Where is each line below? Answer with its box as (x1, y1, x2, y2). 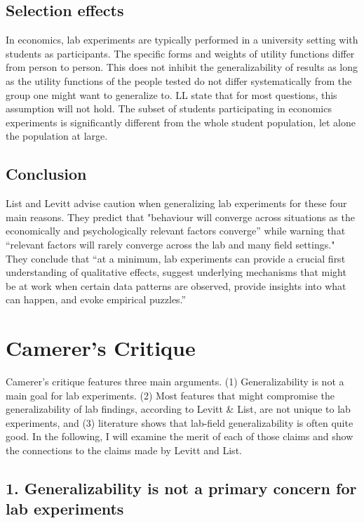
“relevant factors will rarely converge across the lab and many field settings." (6, 237, 335, 251)
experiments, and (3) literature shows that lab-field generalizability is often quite (6, 415, 353, 430)
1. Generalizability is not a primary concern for (6, 477, 357, 498)
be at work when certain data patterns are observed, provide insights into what (6, 278, 346, 293)
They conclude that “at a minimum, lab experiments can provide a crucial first (6, 251, 346, 265)
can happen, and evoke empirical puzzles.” (6, 292, 187, 307)
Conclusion (6, 163, 87, 185)
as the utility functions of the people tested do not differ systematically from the (6, 73, 352, 88)
